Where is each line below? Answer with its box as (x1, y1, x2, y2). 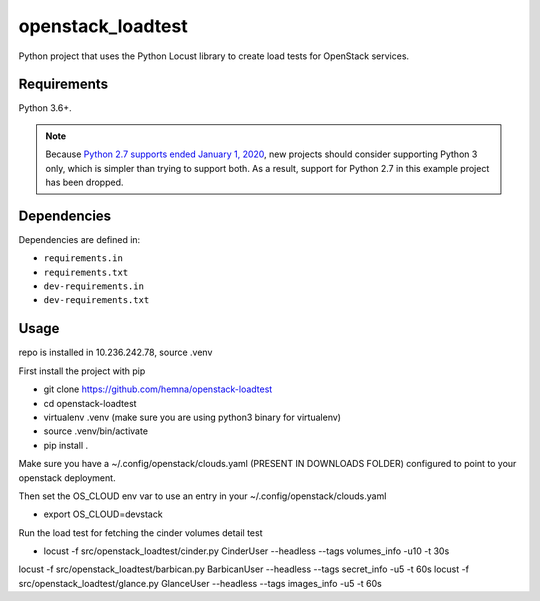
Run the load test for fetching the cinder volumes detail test (18, 526, 263, 539)
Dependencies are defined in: (18, 233, 141, 245)
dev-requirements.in (43, 281, 145, 292)
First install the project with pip (18, 365, 146, 377)
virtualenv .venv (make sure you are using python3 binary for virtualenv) (43, 411, 342, 423)
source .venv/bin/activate (43, 425, 149, 437)
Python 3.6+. (18, 102, 72, 114)
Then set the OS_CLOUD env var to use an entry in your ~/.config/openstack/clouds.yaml (18, 490, 387, 502)
